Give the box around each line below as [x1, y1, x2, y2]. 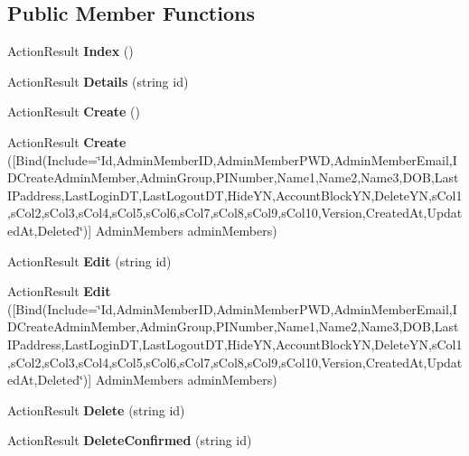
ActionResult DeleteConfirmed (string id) [7, 431, 252, 450]
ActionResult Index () [7, 42, 134, 60]
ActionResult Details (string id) [7, 71, 189, 90]
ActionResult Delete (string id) [7, 400, 185, 419]
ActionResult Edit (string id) [7, 251, 172, 270]
